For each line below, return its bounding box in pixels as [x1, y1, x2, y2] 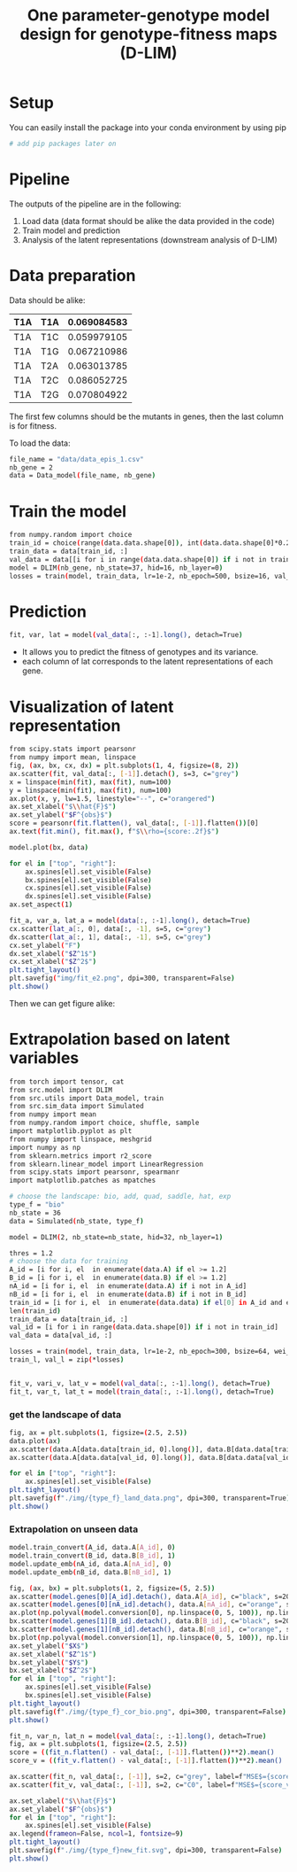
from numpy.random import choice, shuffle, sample [9, 1118, 200, 1128]
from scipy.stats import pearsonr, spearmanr [9, 1168, 179, 1177]
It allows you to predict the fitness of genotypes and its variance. [21, 647, 259, 657]
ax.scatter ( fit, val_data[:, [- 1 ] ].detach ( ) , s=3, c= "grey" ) [9, 769, 240, 778]
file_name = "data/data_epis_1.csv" [9, 454, 144, 463]
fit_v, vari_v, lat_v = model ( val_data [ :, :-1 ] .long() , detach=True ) [9, 1379, 271, 1387]
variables [9, 1048, 80, 1068]
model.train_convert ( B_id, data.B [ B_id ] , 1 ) [9, 1551, 176, 1560]
